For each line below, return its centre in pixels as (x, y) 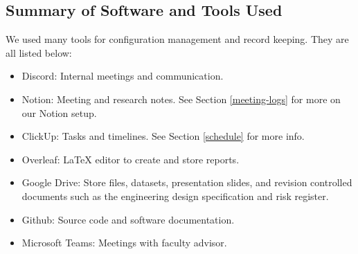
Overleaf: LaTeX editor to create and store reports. (131, 159)
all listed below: (39, 52)
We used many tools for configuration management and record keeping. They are (177, 39)
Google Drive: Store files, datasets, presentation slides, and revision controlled (187, 182)
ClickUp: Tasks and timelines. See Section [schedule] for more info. (163, 136)
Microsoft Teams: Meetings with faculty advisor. (124, 243)
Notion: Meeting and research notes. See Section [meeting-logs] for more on (181, 99)
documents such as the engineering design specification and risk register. (175, 196)
